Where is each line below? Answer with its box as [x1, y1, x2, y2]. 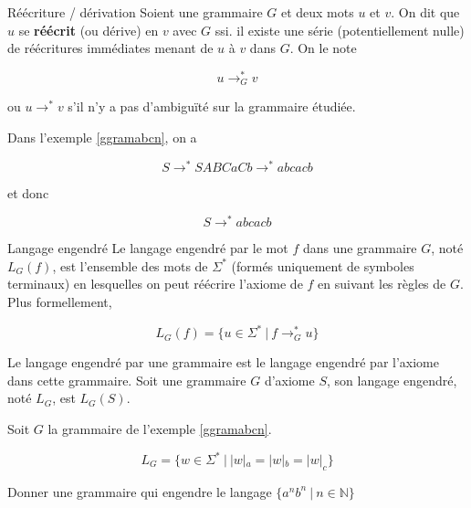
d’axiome [264, 370, 315, 389]
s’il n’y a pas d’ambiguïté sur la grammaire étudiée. [68, 97, 356, 116]
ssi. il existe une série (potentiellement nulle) [215, 20, 465, 39]
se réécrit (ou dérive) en [18, 20, 159, 39]
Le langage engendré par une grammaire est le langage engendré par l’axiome [7, 353, 439, 372]
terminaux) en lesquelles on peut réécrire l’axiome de [7, 274, 303, 293]
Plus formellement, [7, 292, 112, 312]
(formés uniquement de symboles [231, 256, 414, 275]
